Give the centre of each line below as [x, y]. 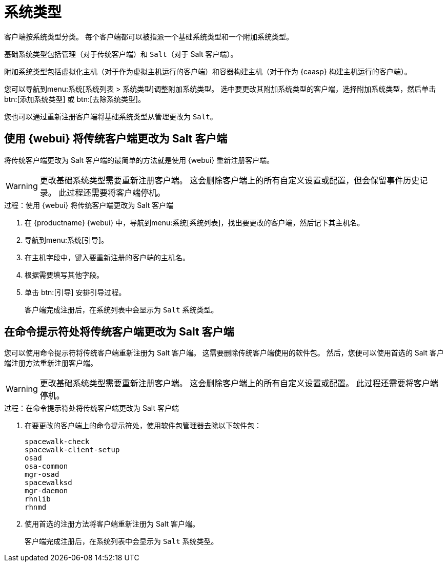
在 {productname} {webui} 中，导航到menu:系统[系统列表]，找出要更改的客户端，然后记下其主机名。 [195, 222]
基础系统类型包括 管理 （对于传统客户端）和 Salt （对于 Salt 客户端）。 [121, 54]
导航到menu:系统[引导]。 [67, 240]
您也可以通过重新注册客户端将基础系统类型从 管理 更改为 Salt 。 [111, 116]
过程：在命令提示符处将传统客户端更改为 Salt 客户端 [92, 408]
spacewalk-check [57, 442]
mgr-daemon [46, 491]
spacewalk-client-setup [72, 450]
